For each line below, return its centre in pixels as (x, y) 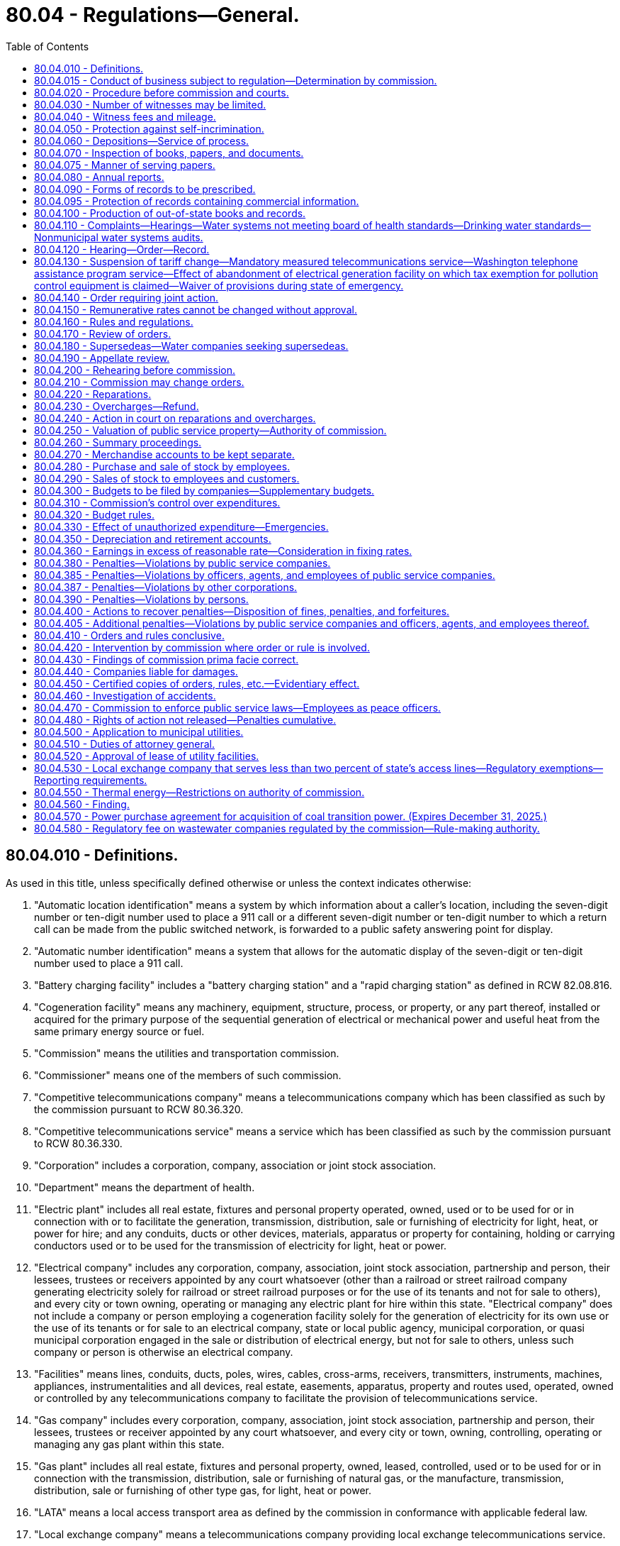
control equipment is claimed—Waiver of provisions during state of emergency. (219, 285)
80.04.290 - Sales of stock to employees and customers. (167, 478)
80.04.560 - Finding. (82, 804)
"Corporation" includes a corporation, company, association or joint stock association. (235, 1165)
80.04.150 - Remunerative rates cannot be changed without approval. (196, 309)
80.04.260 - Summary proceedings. (118, 442)
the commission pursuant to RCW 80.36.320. (139, 1109)
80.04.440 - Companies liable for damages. (136, 671)
